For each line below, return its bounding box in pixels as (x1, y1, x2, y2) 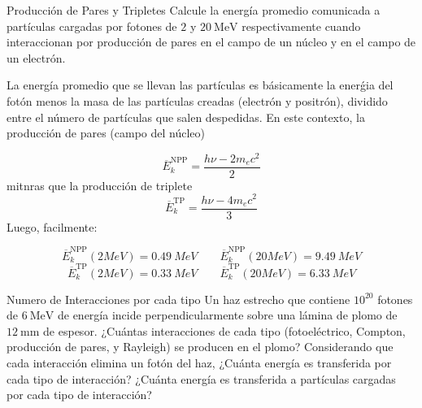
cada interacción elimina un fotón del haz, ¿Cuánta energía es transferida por (7, 354, 392, 371)
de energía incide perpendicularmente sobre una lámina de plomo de (57, 306, 398, 323)
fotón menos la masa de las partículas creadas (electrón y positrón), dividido (7, 92, 388, 109)
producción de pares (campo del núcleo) (7, 124, 205, 141)
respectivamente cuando (241, 17, 361, 34)
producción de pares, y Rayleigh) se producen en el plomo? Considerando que (7, 338, 394, 355)
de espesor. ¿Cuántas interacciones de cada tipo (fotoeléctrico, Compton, (43, 322, 406, 339)
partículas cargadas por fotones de (7, 17, 177, 34)
